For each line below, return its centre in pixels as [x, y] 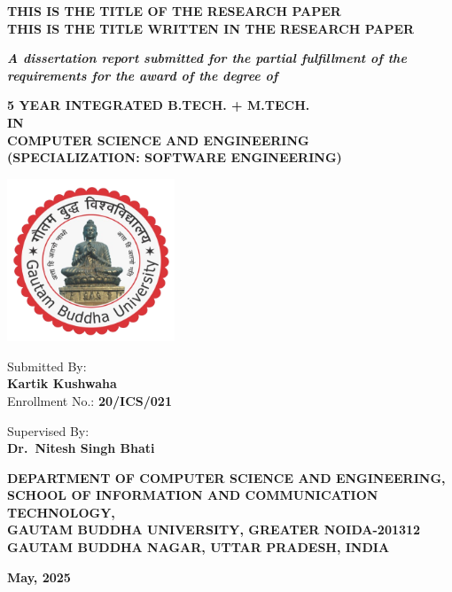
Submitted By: [47, 366]
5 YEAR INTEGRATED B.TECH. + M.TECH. [159, 105]
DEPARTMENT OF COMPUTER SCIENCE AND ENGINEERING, [226, 477]
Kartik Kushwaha [62, 383]
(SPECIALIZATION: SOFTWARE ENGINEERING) [175, 157]
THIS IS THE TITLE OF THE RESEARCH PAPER [174, 11]
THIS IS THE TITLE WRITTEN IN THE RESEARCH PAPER [211, 28]
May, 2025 [39, 576]
